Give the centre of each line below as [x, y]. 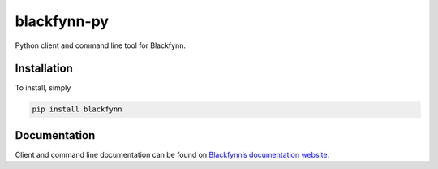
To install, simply [43, 88]
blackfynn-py [62, 21]
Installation [44, 69]
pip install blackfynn [77, 109]
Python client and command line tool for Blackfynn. [101, 45]
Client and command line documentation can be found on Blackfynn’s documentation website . [172, 154]
